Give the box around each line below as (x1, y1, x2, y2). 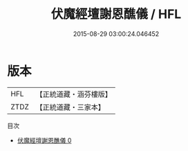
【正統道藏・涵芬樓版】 (35, 89, 113, 99)
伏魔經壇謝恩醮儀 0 (17, 136, 72, 144)
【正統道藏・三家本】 (35, 102, 106, 112)
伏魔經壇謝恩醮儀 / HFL (50, 6, 182, 22)
